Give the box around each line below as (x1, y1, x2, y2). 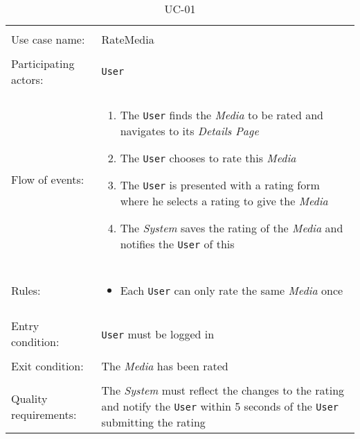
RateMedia (101, 31, 154, 47)
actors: (11, 71, 44, 87)
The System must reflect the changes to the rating (101, 382, 345, 398)
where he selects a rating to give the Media (120, 193, 328, 209)
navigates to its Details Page (120, 123, 259, 139)
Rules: (11, 282, 41, 298)
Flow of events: (11, 171, 84, 187)
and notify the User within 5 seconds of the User (101, 398, 339, 414)
